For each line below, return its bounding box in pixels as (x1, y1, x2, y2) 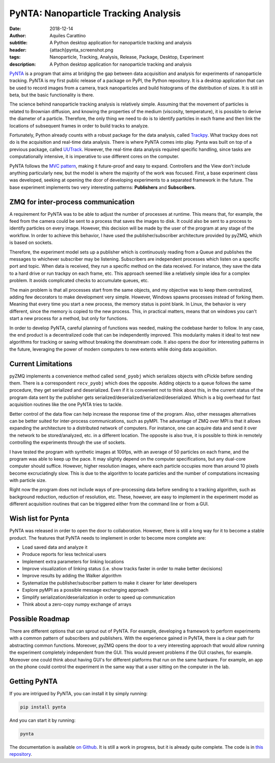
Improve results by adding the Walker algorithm (22, 573, 122, 579)
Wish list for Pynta (9, 514, 69, 523)
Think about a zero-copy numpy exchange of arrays (22, 601, 132, 607)
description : (9, 61, 36, 67)
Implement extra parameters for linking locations (22, 558, 124, 565)
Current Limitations (9, 360, 73, 368)
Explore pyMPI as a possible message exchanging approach (22, 587, 149, 593)
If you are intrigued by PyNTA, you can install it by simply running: (9, 690, 148, 696)
